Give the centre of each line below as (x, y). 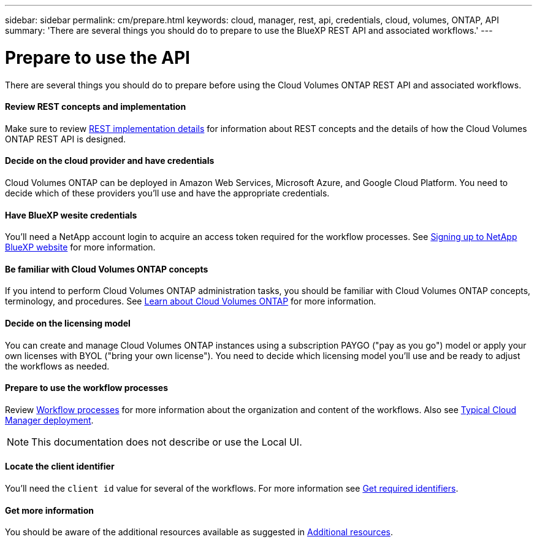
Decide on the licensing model (68, 323)
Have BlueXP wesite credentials (71, 215)
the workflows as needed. (57, 366)
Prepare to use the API (97, 57)
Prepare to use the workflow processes (87, 388)
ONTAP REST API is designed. (66, 139)
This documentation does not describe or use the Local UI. (167, 442)
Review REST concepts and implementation (96, 107)
